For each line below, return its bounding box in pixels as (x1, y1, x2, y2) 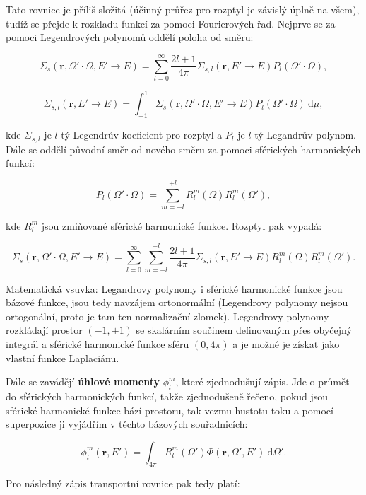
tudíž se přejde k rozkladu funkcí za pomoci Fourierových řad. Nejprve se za (6, 16, 336, 30)
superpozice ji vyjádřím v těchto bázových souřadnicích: (6, 417, 248, 431)
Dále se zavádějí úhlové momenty (6, 374, 160, 389)
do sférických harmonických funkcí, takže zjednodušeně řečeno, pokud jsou (6, 389, 329, 404)
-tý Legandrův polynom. (251, 127, 357, 142)
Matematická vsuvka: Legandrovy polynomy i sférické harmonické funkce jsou (6, 281, 343, 296)
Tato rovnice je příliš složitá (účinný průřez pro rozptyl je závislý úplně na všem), (6, 2, 360, 16)
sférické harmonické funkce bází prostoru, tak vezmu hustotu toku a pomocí (6, 402, 333, 417)
